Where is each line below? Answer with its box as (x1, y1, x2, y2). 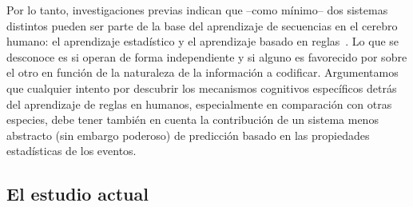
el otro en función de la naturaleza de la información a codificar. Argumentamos (6, 64, 399, 81)
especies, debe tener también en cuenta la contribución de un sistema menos (6, 111, 379, 128)
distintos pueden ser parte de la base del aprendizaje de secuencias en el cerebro (6, 17, 398, 34)
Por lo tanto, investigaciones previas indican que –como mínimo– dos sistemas (6, 2, 388, 18)
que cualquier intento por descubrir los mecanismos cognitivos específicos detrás (6, 79, 397, 96)
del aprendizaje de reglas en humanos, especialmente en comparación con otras (6, 95, 392, 112)
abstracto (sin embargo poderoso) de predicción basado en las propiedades (6, 126, 370, 143)
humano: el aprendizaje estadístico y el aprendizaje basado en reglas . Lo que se (6, 33, 399, 50)
